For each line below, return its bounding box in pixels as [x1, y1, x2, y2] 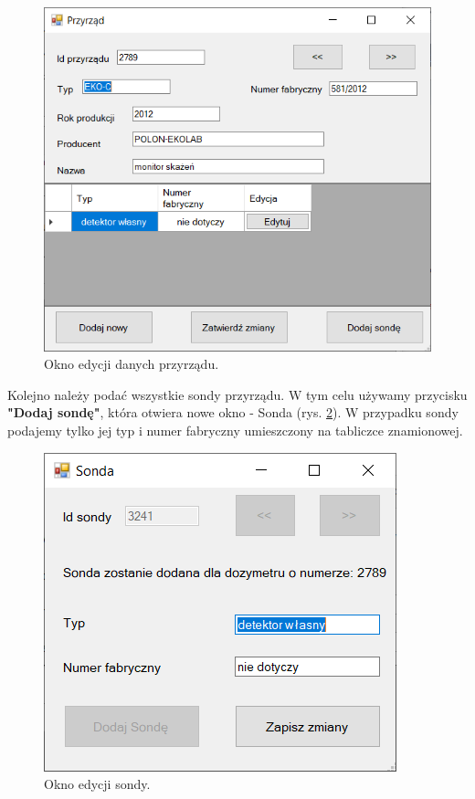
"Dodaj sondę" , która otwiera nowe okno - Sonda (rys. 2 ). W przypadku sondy [7, 403, 459, 422]
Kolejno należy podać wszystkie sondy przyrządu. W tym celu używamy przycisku [7, 384, 468, 404]
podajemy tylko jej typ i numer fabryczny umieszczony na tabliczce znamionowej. [7, 421, 463, 440]
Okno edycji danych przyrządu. [44, 354, 219, 373]
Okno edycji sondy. [44, 774, 151, 794]
